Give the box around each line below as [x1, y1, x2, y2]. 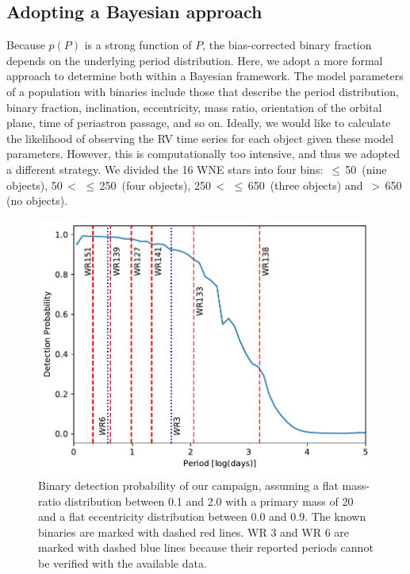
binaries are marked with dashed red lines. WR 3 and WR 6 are [38, 523, 350, 540]
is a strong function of [84, 37, 192, 53]
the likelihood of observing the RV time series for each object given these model [6, 129, 394, 146]
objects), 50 [6, 176, 63, 193]
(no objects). [6, 192, 68, 209]
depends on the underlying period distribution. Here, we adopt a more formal [6, 52, 383, 68]
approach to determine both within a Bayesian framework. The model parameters [6, 67, 404, 84]
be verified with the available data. [38, 554, 207, 571]
